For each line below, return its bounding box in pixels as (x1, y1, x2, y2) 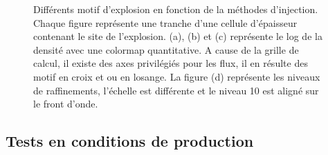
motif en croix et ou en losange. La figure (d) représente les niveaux (33, 69, 320, 83)
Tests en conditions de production (6, 130, 254, 152)
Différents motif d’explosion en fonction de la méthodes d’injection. (33, 2, 318, 16)
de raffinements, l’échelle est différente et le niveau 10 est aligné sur (33, 83, 319, 97)
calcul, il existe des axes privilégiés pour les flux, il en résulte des (33, 56, 308, 70)
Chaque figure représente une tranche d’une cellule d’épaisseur (33, 15, 298, 30)
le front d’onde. (33, 96, 98, 111)
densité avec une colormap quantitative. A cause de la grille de (33, 42, 299, 56)
